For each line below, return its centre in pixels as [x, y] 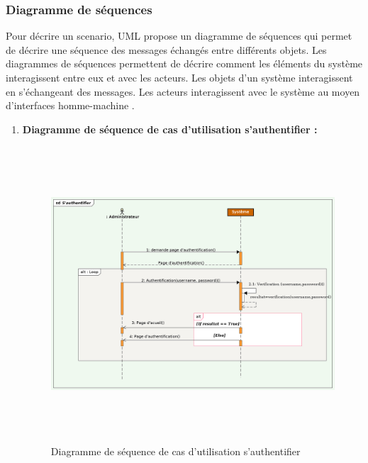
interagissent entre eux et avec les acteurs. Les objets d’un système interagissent [179, 77]
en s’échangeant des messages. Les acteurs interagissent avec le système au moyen [183, 91]
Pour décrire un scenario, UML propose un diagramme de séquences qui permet [179, 36]
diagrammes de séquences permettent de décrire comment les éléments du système [184, 63]
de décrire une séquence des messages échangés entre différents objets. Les [166, 49]
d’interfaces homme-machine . [70, 105]
